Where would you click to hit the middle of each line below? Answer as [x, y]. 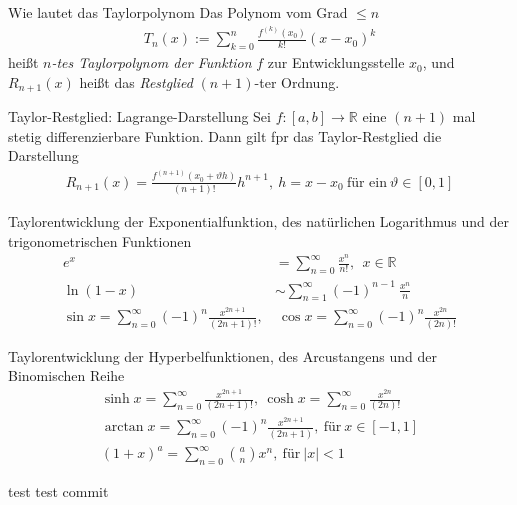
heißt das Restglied [136, 81]
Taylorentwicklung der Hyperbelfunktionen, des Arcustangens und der [223, 355]
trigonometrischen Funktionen [100, 240]
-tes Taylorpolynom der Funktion [151, 62]
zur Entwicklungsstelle [336, 62]
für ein [366, 182]
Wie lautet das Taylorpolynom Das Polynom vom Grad [178, 12]
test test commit [58, 491]
